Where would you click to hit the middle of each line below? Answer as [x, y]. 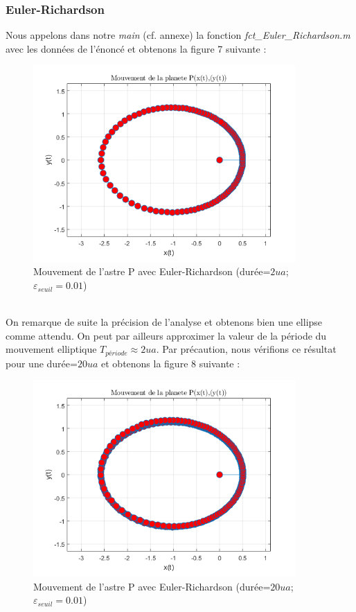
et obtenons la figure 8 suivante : [171, 363]
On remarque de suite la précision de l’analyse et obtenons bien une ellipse [164, 322]
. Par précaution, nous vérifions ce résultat [246, 349]
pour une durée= [42, 363]
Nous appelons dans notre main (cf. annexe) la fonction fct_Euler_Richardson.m [178, 35]
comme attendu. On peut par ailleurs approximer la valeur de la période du [166, 335]
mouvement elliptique [51, 349]
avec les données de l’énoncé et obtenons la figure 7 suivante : [136, 48]
